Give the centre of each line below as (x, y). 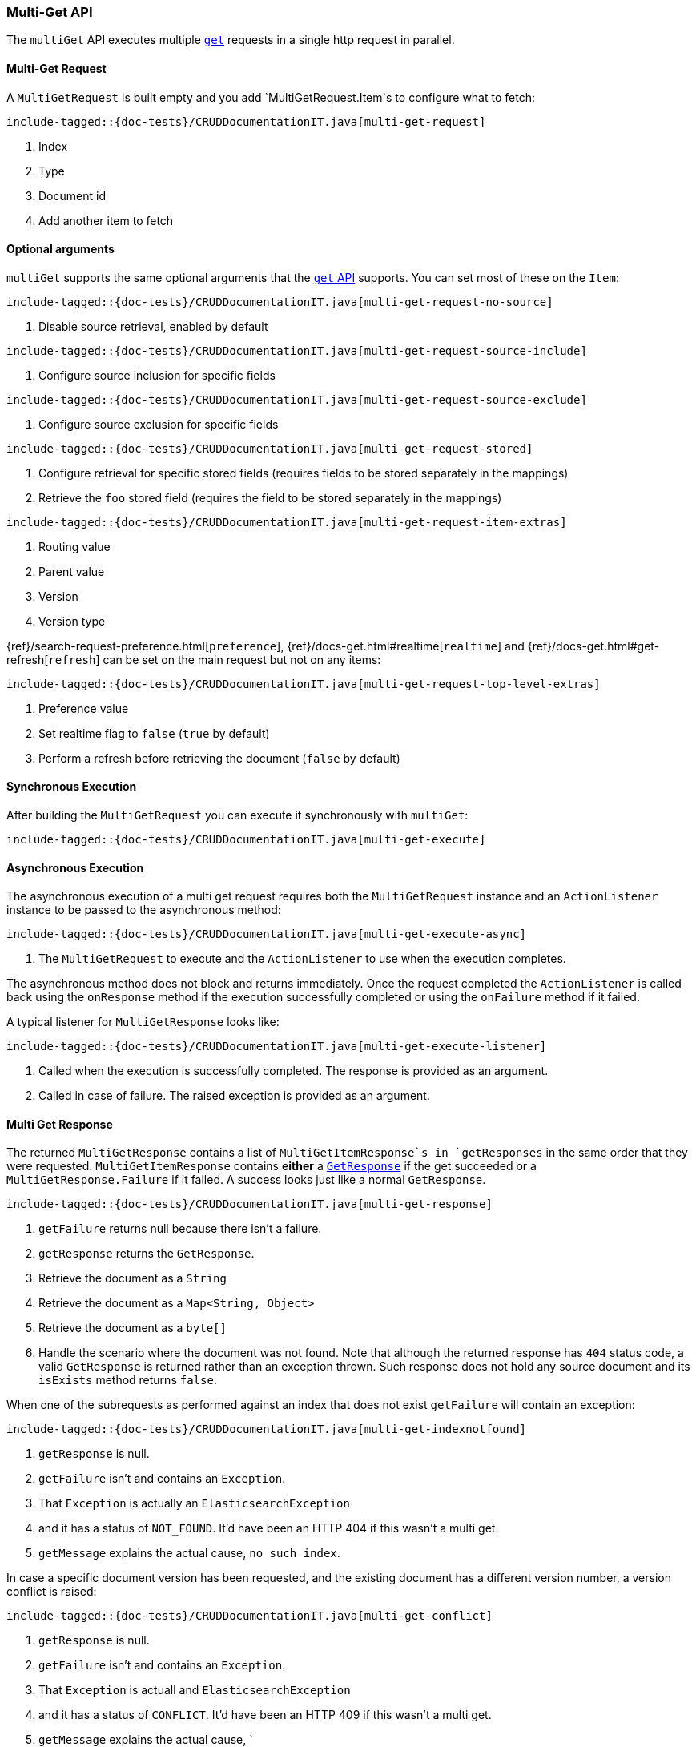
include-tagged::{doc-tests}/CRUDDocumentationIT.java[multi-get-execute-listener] (277, 1047)
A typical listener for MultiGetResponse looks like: (143, 1022)
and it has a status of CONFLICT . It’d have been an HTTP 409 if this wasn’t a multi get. (265, 1715)
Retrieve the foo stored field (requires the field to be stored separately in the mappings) (270, 497)
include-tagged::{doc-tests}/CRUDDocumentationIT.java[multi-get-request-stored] (270, 448)
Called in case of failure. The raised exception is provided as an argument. (234, 1096)
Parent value (72, 571)
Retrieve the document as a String (133, 1278)
